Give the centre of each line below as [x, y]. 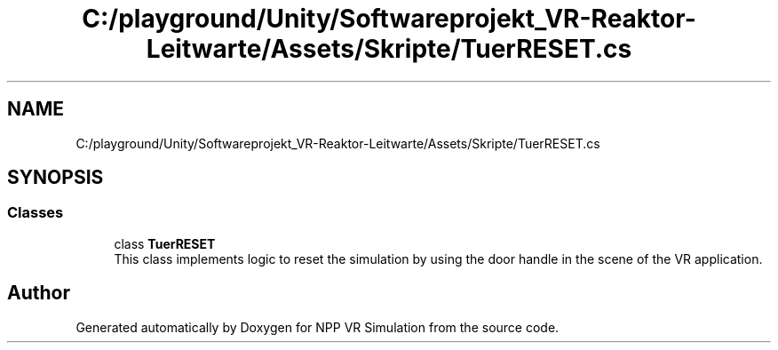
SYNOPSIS [56, 178]
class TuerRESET [165, 243]
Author [39, 293]
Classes [36, 213]
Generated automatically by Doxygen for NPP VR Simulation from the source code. [318, 327]
